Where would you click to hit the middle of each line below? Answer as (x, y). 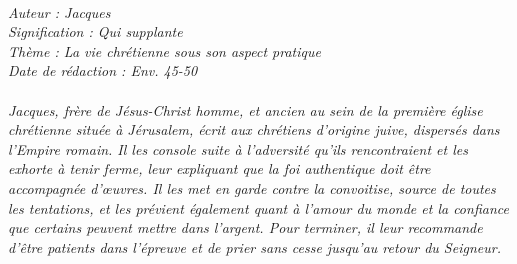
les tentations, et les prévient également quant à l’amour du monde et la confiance (258, 207)
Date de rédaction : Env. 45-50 (103, 70)
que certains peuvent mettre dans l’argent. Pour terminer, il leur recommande (245, 227)
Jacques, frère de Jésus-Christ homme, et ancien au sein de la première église (245, 109)
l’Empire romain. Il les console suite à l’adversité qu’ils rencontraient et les (238, 148)
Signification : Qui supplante (95, 31)
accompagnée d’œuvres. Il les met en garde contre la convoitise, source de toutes (252, 187)
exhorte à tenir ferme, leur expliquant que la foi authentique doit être (219, 168)
